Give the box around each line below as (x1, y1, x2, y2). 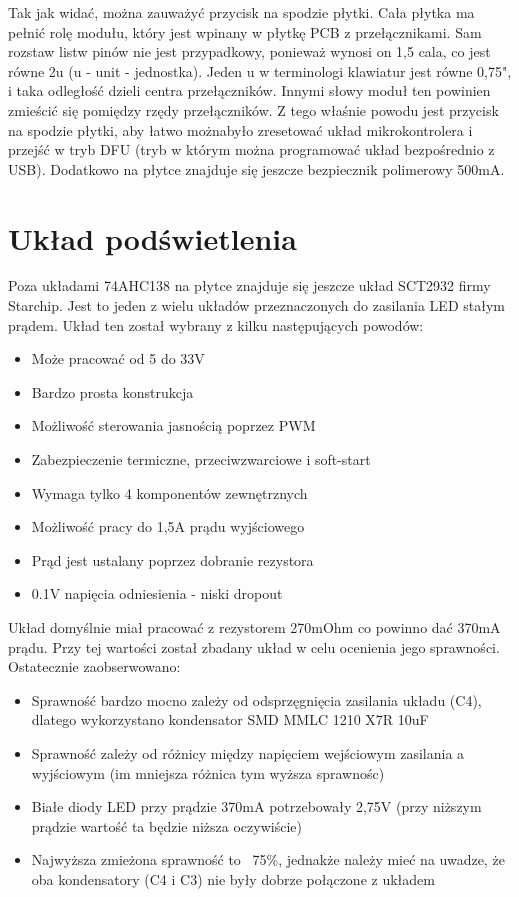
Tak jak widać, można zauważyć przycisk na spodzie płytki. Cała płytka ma (8, 2, 475, 22)
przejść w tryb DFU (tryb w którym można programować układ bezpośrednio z (8, 139, 495, 160)
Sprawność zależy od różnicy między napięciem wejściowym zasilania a (31, 742, 465, 763)
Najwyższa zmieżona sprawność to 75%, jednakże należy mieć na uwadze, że (31, 849, 505, 870)
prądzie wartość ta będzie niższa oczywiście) (31, 815, 302, 836)
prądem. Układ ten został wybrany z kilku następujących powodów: (8, 314, 424, 335)
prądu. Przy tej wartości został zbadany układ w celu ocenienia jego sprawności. (8, 636, 500, 657)
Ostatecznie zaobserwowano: (8, 656, 181, 677)
